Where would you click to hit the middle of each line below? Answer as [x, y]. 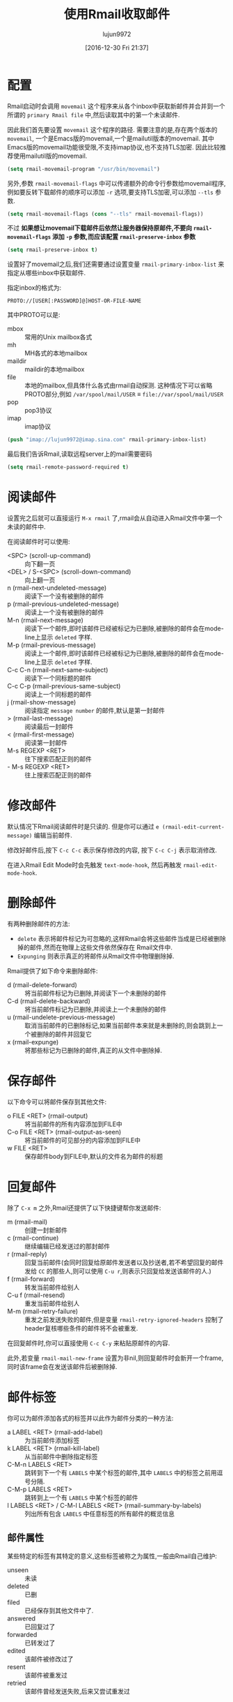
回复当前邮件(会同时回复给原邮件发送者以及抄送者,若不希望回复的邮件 [124, 1262]
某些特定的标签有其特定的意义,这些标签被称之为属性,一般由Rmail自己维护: [112, 1556]
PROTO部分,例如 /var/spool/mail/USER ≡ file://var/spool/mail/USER [124, 394]
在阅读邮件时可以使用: [39, 541]
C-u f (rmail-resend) [36, 1295]
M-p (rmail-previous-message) [51, 645]
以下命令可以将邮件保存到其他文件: [57, 1102]
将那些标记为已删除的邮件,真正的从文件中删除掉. [94, 1050]
